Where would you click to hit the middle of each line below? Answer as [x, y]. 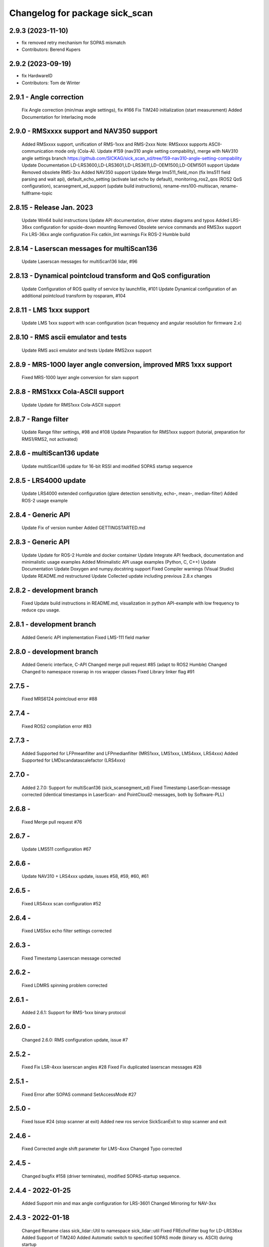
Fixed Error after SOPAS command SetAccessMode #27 [79, 1094]
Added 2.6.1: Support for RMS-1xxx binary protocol [74, 1013]
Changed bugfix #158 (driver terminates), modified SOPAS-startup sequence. [101, 1176]
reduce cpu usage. [41, 610]
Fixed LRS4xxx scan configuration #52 [62, 903]
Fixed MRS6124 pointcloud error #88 [60, 699]
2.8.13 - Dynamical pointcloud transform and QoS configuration [110, 276]
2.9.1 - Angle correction [47, 97]
